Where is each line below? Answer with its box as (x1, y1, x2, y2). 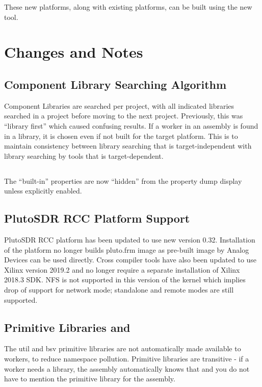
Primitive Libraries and (4, 319, 130, 335)
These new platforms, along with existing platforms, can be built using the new (4, 2, 252, 12)
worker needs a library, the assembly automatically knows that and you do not (4, 363, 250, 374)
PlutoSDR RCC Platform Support (4, 210, 190, 226)
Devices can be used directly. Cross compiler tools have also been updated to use (4, 254, 257, 265)
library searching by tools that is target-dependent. (4, 150, 164, 161)
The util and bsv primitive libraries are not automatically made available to (4, 343, 241, 354)
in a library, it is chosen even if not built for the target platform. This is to (4, 130, 238, 141)
